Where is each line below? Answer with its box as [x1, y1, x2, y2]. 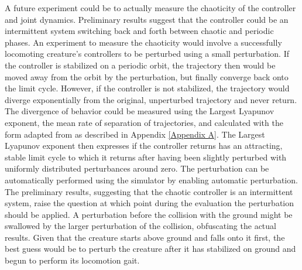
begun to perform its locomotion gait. [5, 254, 140, 266]
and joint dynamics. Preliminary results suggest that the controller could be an [5, 13, 289, 25]
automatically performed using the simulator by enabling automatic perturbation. [5, 173, 298, 186]
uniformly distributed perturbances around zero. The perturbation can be [5, 162, 269, 175]
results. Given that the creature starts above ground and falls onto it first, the [5, 231, 285, 243]
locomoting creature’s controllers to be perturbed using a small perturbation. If [5, 47, 289, 60]
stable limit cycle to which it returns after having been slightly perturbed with [5, 151, 287, 163]
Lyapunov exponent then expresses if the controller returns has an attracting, [5, 139, 283, 152]
